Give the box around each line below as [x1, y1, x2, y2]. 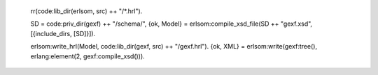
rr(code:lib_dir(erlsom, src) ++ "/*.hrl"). [30, 7, 143, 15]
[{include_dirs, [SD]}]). [30, 29, 96, 37]
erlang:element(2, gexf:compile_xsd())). [30, 52, 145, 60]
